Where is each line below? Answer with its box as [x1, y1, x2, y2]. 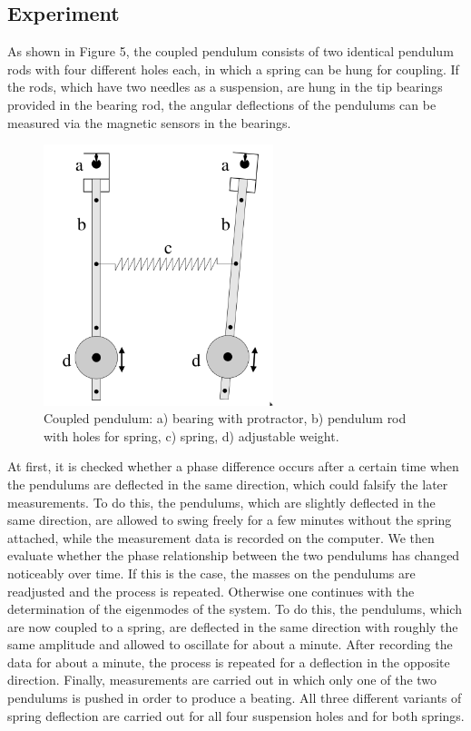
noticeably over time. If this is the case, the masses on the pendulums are [7, 563, 416, 582]
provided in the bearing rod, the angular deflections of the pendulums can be [7, 94, 437, 114]
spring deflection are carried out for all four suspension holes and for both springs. [7, 706, 465, 725]
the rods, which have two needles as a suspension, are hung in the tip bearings [7, 77, 443, 96]
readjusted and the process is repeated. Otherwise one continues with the [7, 581, 415, 600]
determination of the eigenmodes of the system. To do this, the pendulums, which [7, 599, 462, 618]
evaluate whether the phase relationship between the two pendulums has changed [7, 546, 460, 565]
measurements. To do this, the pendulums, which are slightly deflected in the [7, 492, 436, 511]
